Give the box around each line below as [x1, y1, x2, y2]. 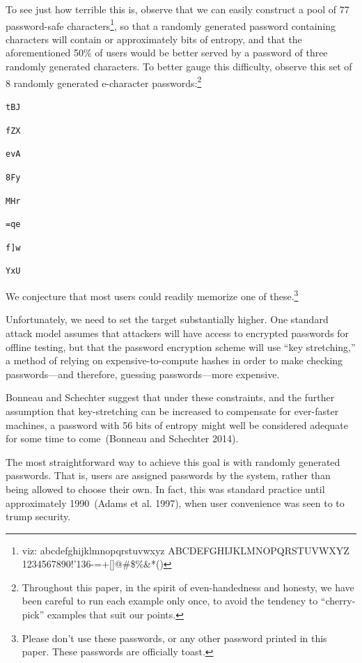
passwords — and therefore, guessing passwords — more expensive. [6, 366, 280, 381]
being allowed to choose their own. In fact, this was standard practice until [6, 481, 325, 496]
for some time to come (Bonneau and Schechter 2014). [6, 431, 239, 446]
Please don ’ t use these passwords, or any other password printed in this [22, 630, 327, 645]
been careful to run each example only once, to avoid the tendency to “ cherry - [22, 593, 356, 608]
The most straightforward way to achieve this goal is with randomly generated [6, 454, 340, 469]
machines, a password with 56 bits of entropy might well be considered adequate [6, 417, 349, 432]
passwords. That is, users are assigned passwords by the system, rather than [6, 468, 331, 483]
